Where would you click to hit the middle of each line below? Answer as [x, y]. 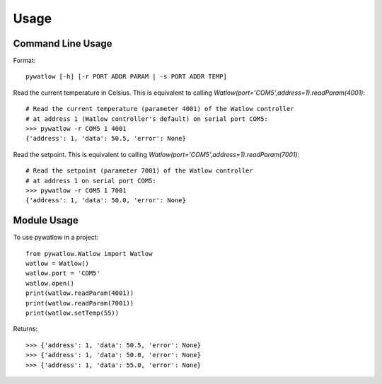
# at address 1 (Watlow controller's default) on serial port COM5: [147, 119]
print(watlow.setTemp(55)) [73, 313]
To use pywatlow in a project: [56, 238]
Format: [24, 61]
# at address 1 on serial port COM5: [91, 181]
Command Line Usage [63, 43]
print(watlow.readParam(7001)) [80, 303]
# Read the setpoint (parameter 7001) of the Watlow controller [140, 171]
